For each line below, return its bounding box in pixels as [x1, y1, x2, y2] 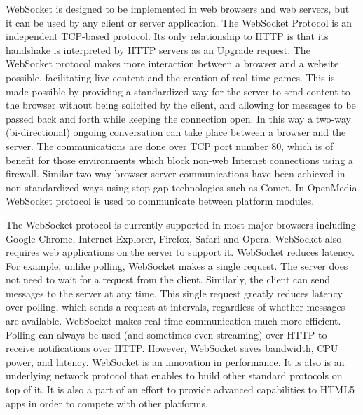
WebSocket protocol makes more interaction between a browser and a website [6, 56, 339, 71]
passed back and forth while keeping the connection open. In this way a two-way [6, 111, 351, 125]
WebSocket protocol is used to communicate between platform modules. [6, 193, 315, 208]
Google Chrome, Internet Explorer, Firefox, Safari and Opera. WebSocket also [6, 231, 342, 245]
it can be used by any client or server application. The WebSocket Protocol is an [6, 15, 352, 29]
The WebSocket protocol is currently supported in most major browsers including [6, 217, 356, 231]
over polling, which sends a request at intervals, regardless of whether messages [6, 299, 345, 314]
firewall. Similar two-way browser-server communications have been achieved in [6, 166, 345, 181]
